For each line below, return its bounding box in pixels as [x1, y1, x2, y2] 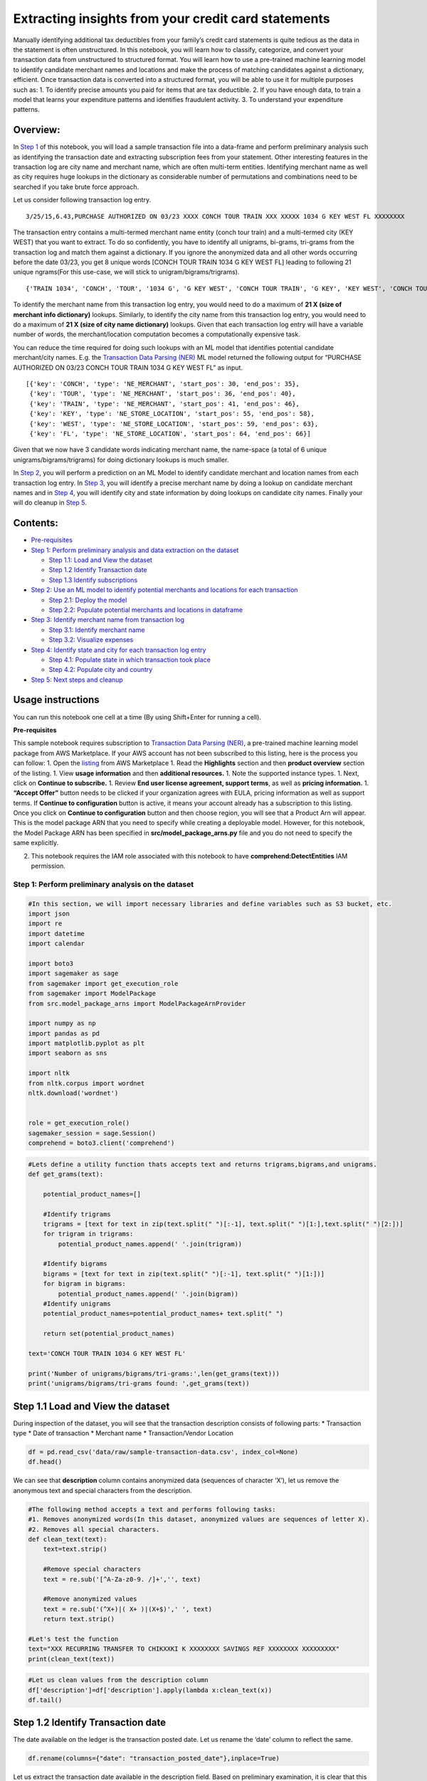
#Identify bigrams [43, 1260, 107, 1268]
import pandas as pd [28, 1029, 100, 1037]
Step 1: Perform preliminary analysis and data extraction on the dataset [31, 546, 239, 554]
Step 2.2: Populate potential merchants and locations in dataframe [48, 606, 243, 614]
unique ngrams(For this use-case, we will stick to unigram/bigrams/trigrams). [13, 268, 240, 276]
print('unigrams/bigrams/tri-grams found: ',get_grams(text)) [28, 1379, 250, 1388]
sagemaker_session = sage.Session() [28, 1129, 157, 1137]
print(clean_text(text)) [28, 1655, 115, 1663]
